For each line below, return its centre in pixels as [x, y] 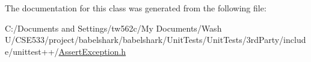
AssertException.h [92, 51]
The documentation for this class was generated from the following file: [136, 8]
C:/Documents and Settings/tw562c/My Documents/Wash [113, 28]
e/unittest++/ [32, 51]
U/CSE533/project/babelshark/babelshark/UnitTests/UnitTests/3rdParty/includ [155, 40]
